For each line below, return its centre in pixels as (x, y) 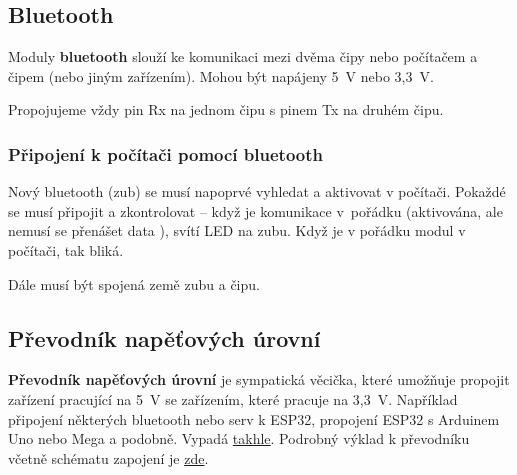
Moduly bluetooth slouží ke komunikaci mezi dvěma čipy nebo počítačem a (243, 56)
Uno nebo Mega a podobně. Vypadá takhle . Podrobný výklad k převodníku (239, 438)
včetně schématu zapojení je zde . (108, 457)
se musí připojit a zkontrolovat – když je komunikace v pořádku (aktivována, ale (255, 210)
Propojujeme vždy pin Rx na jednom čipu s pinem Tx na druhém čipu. (226, 109)
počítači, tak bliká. (66, 249)
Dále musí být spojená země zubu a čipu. (134, 283)
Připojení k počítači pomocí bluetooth (166, 153)
